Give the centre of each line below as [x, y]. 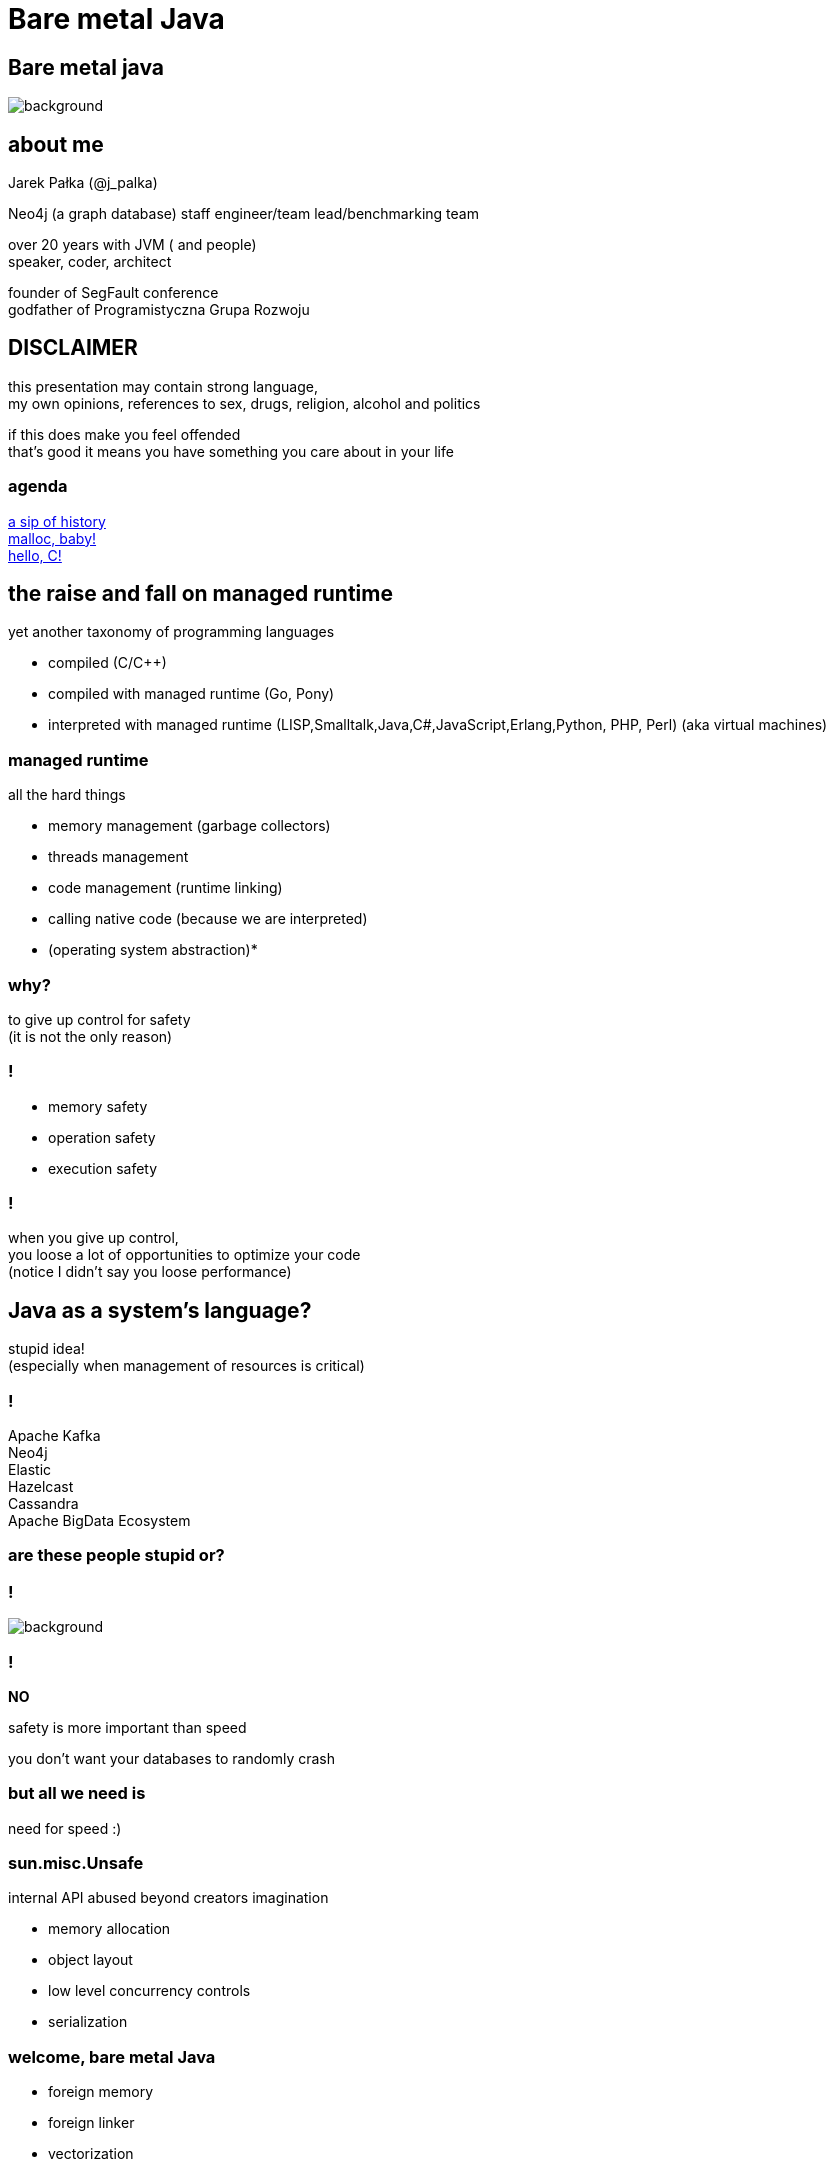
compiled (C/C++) [107, 663]
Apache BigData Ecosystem [99, 1521]
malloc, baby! [52, 538]
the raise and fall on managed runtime [200, 594]
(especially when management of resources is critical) [186, 1366]
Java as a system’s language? [160, 1310]
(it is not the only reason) [90, 1036]
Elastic [30, 1470]
